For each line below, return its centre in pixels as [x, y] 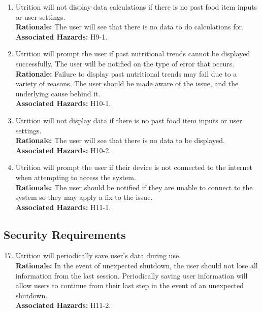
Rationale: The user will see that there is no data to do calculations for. [129, 27]
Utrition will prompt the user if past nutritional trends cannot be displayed [133, 54]
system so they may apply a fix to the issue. [84, 197]
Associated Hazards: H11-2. [63, 305]
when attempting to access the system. [76, 177]
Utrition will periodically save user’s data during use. [98, 255]
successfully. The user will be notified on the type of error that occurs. [125, 63]
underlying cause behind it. [58, 93]
